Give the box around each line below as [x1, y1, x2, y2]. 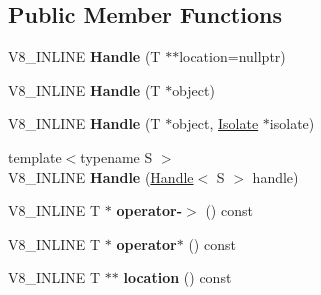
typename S [80, 146, 153, 167]
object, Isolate [172, 113, 259, 134]
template [8, 146, 62, 167]
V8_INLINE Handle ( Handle [8, 166, 194, 187]
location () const [123, 267, 232, 288]
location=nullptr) [179, 46, 286, 67]
